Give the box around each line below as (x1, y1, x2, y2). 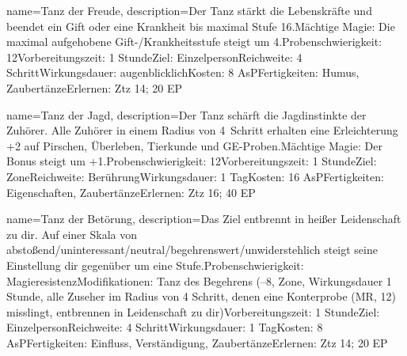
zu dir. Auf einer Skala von (6, 225, 137, 242)
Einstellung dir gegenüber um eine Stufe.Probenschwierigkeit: (6, 256, 304, 273)
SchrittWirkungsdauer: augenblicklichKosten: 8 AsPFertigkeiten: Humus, (6, 64, 359, 81)
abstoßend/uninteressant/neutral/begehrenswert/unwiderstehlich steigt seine (6, 241, 378, 258)
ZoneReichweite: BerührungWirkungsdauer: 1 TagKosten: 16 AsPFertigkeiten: (6, 168, 384, 184)
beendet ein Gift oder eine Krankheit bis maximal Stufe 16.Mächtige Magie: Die (6, 17, 395, 34)
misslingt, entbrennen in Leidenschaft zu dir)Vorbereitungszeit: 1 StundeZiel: (6, 303, 380, 320)
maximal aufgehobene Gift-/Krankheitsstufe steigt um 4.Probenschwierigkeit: (6, 33, 382, 50)
